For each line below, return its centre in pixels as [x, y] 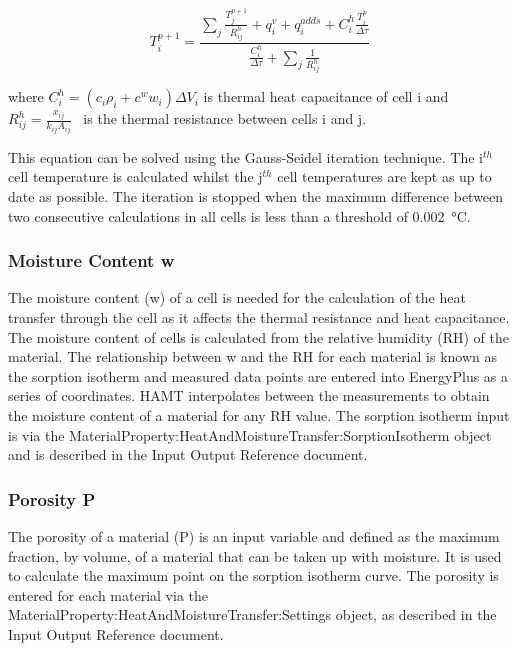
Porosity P [52, 498]
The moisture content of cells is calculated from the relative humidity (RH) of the [259, 336]
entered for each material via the [108, 594]
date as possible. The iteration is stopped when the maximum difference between [256, 196]
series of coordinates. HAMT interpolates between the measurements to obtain [249, 395]
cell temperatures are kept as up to [384, 176]
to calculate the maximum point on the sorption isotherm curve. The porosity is [253, 575]
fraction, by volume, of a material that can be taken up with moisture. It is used [255, 555]
